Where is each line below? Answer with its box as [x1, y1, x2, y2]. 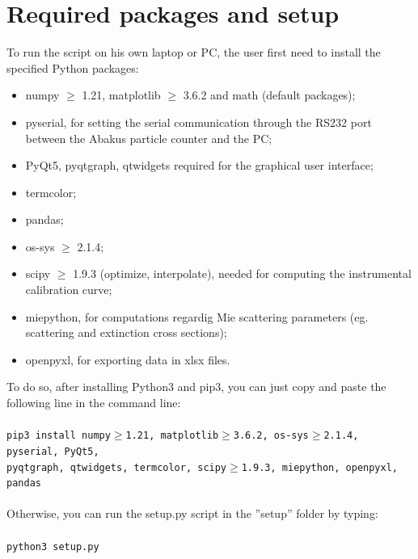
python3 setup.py [6, 540, 99, 553]
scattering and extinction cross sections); [25, 324, 227, 341]
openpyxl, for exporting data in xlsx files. [25, 351, 230, 368]
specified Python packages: [6, 59, 139, 76]
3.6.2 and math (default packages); [183, 86, 356, 103]
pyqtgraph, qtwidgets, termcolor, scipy [6, 461, 227, 473]
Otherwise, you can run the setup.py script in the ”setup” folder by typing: [6, 505, 378, 522]
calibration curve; [25, 281, 112, 298]
